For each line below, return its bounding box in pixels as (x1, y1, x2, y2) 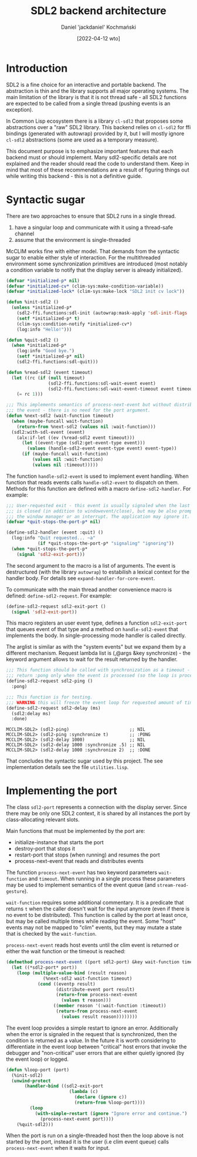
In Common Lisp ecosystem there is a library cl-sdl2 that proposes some (6, 117, 184, 124)
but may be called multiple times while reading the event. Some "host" (6, 917, 176, 925)
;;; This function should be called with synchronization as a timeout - (6, 667, 191, 673)
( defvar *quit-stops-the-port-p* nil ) (6, 519, 101, 525)
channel (14, 230, 35, 237)
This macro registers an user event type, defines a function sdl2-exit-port (6, 619, 188, 626)
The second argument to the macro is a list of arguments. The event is (6, 562, 176, 569)
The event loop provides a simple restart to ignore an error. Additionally (6, 1024, 179, 1031)
